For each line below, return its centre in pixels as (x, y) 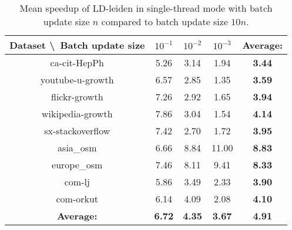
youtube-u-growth (77, 80)
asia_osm (77, 148)
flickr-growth (77, 97)
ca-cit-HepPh (77, 62)
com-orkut (77, 199)
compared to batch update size (165, 21)
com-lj (77, 182)
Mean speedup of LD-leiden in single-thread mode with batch (146, 8)
